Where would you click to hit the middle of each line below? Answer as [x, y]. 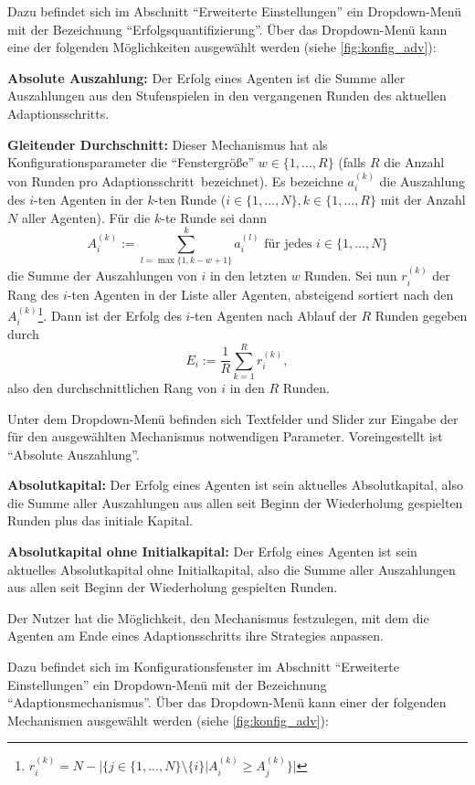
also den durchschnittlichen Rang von [112, 387]
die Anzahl [414, 162]
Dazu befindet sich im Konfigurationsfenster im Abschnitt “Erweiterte [204, 667]
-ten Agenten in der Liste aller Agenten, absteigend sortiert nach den [260, 294]
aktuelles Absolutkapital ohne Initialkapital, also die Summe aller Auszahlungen [232, 569]
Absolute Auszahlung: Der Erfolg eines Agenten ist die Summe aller [206, 77]
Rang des [33, 294]
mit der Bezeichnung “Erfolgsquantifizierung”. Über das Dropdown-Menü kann [227, 29]
